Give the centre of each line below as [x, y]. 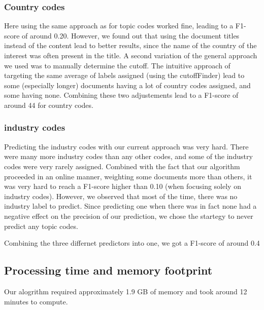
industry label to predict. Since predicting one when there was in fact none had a [130, 206]
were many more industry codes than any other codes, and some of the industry [128, 156]
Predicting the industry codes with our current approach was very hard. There [126, 146]
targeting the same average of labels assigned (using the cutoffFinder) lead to [124, 75]
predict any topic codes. [41, 226]
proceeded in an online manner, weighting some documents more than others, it [128, 176]
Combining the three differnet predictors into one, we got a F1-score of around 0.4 [132, 243]
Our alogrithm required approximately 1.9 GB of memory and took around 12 [126, 291]
